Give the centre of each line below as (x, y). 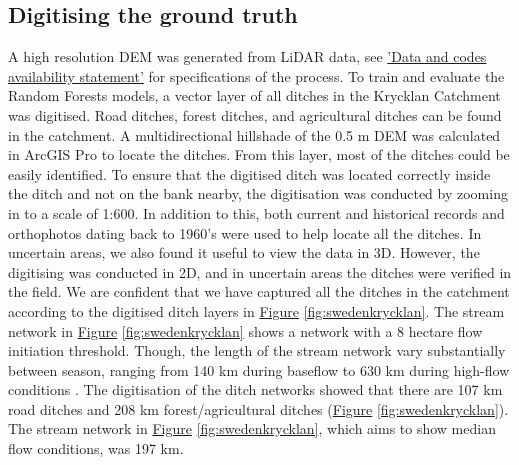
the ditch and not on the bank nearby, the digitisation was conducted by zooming (258, 193)
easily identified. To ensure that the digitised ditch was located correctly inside (249, 173)
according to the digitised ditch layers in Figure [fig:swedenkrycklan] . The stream (256, 310)
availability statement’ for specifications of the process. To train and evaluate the (256, 75)
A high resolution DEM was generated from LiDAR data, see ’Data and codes (247, 56)
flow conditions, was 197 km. (96, 448)
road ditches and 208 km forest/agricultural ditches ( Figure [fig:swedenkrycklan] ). (258, 408)
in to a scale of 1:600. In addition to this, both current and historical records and (256, 212)
